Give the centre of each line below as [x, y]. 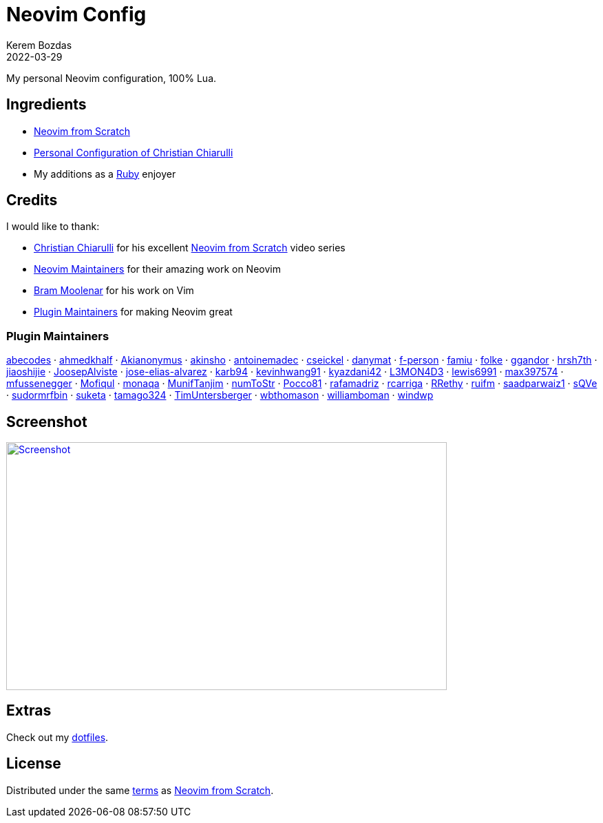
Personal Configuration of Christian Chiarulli [134, 152]
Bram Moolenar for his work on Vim [114, 291]
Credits [32, 200]
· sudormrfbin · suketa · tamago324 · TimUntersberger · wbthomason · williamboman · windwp [220, 395]
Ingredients [46, 105]
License [34, 764]
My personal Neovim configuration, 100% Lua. [112, 78]
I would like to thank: [53, 227]
